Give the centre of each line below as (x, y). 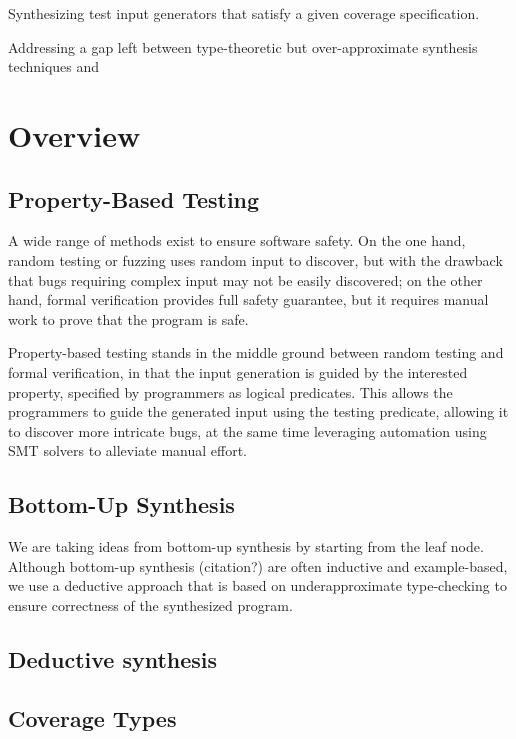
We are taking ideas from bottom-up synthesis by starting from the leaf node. (246, 546)
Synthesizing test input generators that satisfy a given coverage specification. (244, 13)
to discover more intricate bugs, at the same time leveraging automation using (247, 430)
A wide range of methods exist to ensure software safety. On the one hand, (237, 240)
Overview (74, 134)
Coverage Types (92, 717)
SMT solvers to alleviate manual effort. (127, 450)
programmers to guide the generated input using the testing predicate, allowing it (258, 411)
